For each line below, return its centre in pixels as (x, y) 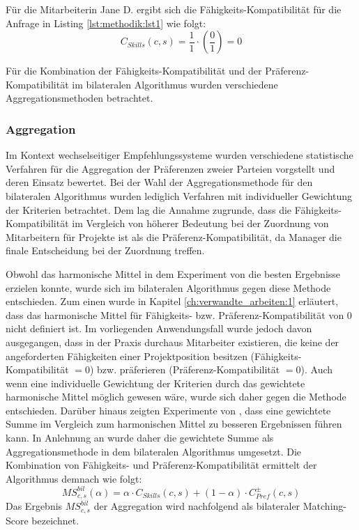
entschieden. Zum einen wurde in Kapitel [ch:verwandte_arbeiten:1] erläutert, (172, 301)
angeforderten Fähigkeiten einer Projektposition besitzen (127, 356)
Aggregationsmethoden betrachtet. (79, 98)
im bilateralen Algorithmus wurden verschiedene (175, 84)
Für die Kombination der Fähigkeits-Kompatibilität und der (134, 71)
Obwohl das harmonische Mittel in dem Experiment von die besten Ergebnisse (173, 273)
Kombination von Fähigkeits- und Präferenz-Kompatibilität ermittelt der (161, 465)
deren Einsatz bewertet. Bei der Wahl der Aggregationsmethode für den (159, 182)
